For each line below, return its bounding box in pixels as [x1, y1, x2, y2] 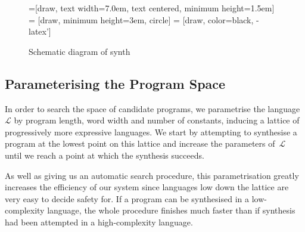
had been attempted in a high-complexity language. [5, 215, 193, 228]
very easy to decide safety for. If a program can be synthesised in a [5, 192, 250, 205]
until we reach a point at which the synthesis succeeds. [5, 149, 204, 161]
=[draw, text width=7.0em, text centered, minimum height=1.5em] [29, 2, 275, 14]
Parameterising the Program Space [5, 74, 226, 92]
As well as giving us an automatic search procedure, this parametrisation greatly [5, 169, 299, 181]
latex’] [29, 25, 51, 38]
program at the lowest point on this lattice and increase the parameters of [5, 137, 275, 150]
